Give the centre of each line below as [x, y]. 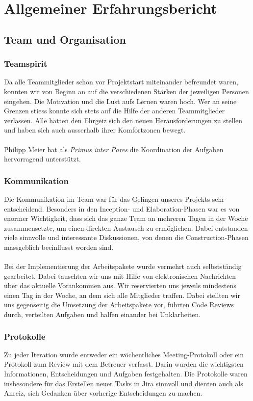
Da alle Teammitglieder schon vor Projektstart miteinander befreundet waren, [121, 82]
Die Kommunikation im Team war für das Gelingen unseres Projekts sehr [114, 199]
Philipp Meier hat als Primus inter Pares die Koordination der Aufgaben [114, 149]
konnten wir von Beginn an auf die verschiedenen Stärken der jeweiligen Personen [126, 91]
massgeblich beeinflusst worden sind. [59, 247]
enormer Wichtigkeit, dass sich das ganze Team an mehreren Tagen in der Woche [126, 218]
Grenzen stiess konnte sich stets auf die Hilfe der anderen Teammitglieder [114, 111]
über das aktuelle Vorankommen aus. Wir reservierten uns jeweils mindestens [120, 285]
